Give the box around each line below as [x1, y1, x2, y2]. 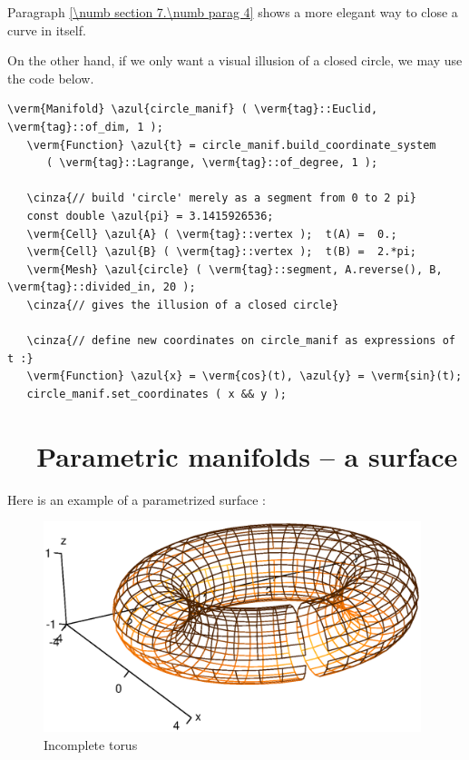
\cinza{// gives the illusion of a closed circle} [26, 298, 339, 311]
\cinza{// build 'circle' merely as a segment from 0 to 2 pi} [26, 192, 417, 205]
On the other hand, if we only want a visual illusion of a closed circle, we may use [7, 51, 463, 70]
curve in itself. [7, 20, 86, 39]
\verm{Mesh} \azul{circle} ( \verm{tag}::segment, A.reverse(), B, [26, 262, 443, 276]
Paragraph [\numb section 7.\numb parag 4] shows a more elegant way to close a [7, 3, 458, 21]
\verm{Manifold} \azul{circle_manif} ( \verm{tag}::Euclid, [7, 103, 378, 116]
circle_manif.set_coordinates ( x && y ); [26, 387, 287, 400]
